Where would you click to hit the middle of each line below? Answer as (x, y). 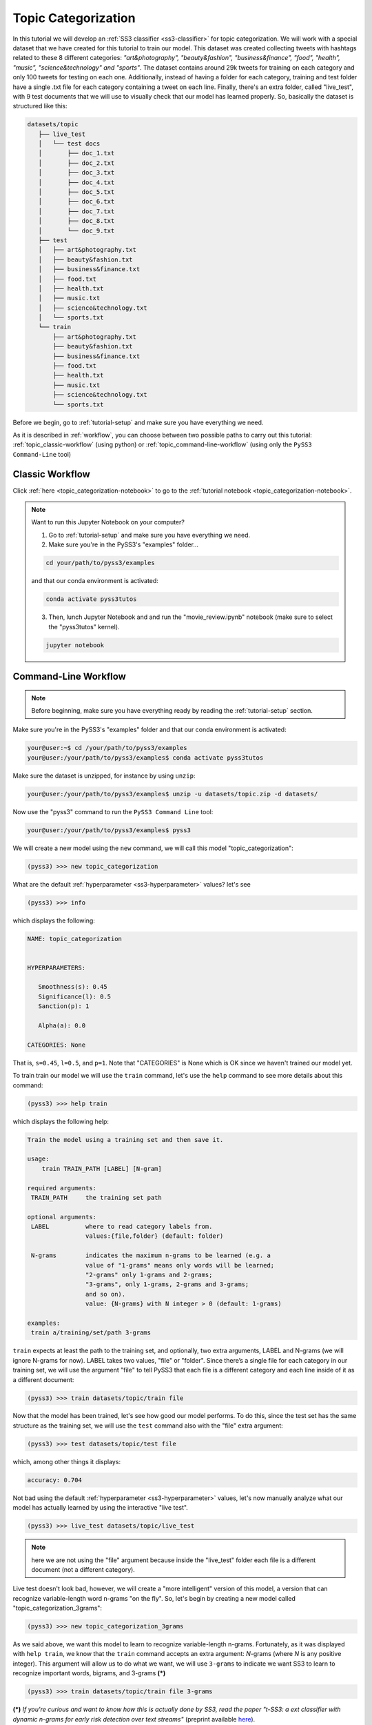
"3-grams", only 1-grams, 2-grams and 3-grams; (167, 1284)
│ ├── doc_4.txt (76, 182)
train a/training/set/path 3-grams (91, 1333)
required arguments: (62, 1188)
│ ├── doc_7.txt (76, 211)
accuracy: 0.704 (55, 1480)
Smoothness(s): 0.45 (73, 987)
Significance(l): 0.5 (75, 996)
